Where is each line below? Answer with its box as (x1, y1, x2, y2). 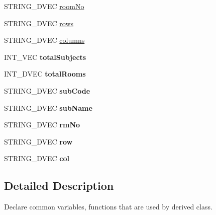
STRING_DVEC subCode (4, 85, 90, 96)
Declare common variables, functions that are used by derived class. (4, 201, 212, 212)
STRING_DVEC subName (4, 102, 92, 113)
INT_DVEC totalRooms (4, 68, 86, 79)
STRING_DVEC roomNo (4, 1, 84, 11)
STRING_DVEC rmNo (4, 119, 80, 130)
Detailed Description (4, 178, 114, 193)
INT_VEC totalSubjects (4, 51, 86, 62)
